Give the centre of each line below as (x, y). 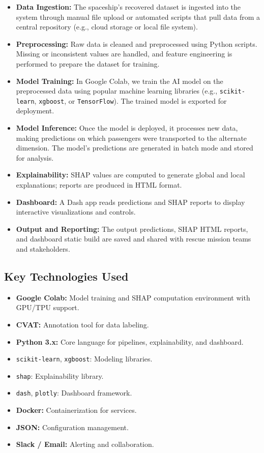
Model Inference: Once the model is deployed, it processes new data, (127, 128)
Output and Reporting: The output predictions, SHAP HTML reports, (132, 229)
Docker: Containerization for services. (76, 410)
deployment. (35, 111)
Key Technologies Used (66, 276)
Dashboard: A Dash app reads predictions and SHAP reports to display (130, 202)
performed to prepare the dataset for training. (88, 63)
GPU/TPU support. (48, 307)
